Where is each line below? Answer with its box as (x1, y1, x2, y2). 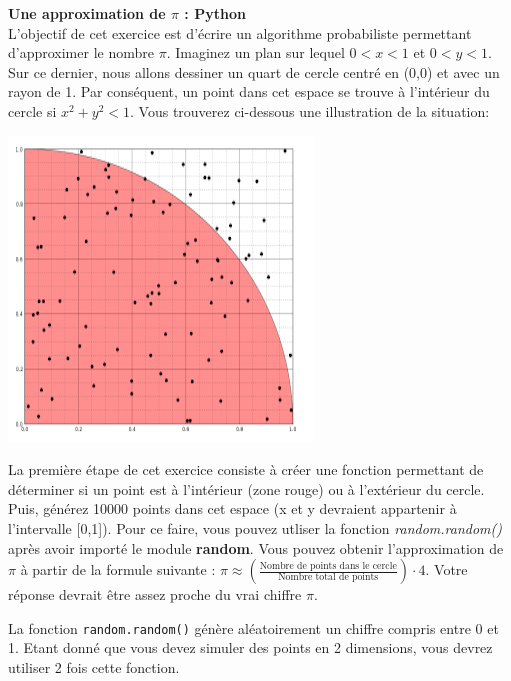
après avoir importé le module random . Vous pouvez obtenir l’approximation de (8, 537, 504, 558)
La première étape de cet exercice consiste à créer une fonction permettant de (8, 459, 484, 480)
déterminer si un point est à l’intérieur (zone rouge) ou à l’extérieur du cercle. (8, 478, 485, 499)
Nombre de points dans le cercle (259, 560, 397, 571)
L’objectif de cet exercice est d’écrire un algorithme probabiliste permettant (8, 22, 472, 43)
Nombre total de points (278, 572, 379, 583)
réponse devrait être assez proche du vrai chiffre (8, 584, 302, 605)
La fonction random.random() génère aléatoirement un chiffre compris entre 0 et (8, 617, 499, 638)
